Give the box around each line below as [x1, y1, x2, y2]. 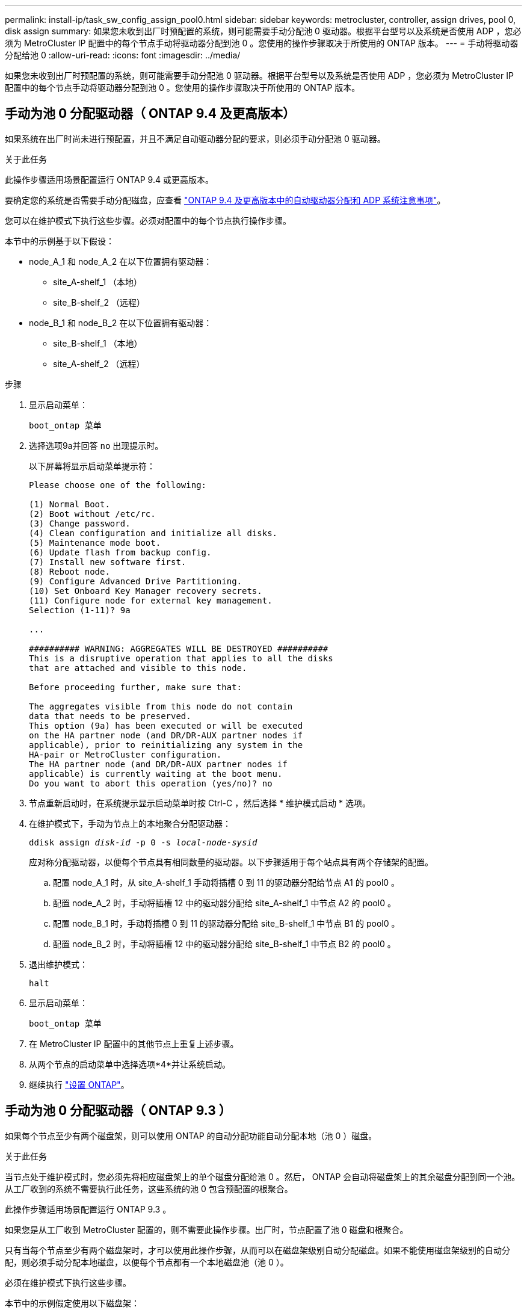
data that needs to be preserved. [29, 711, 191, 721]
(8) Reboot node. [29, 566, 110, 576]
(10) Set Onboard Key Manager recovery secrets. [29, 585, 262, 596]
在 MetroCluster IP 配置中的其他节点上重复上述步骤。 [29, 1038, 239, 1049]
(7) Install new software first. [29, 557, 186, 567]
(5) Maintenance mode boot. [29, 537, 161, 548]
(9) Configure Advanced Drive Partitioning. [29, 576, 242, 586]
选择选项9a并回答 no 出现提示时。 [29, 440, 164, 451]
